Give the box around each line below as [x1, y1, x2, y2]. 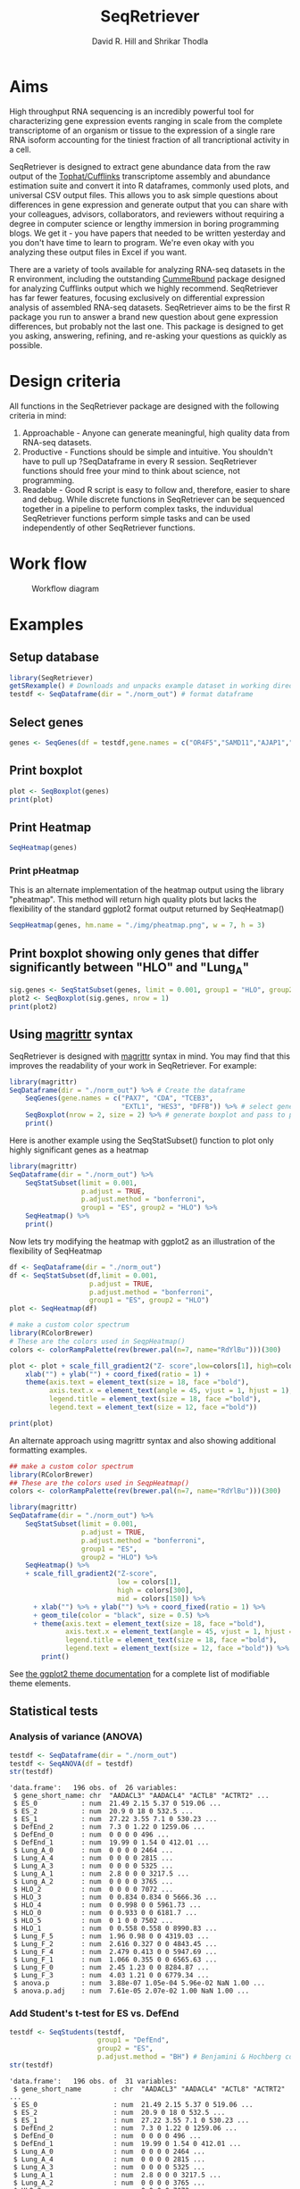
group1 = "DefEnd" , [96, 2035, 170, 2045]
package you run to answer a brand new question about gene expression [9, 311, 279, 322]
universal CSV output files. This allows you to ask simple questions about [9, 189, 279, 200]
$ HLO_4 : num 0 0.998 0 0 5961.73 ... [12, 1901, 202, 1910]
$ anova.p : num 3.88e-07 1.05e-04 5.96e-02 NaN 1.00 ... [12, 1979, 266, 1988]
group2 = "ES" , [96, 2044, 154, 2053]
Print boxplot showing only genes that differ [9, 945, 259, 961]
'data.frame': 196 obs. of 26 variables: [9, 1784, 178, 1793]
